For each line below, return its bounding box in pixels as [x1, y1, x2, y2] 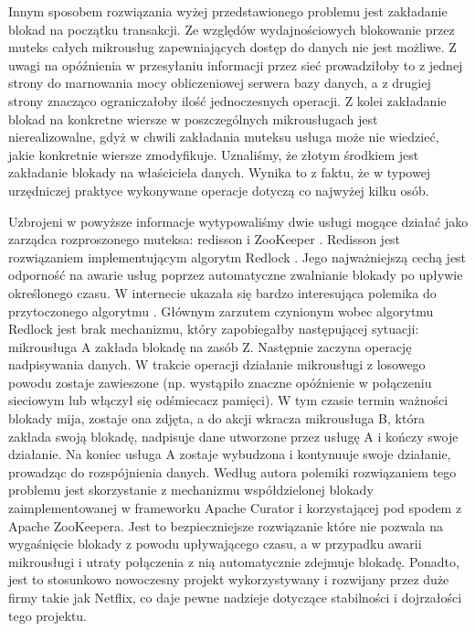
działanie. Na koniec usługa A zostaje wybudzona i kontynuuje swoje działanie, [8, 444, 451, 464]
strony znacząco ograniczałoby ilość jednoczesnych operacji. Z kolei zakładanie [8, 91, 447, 110]
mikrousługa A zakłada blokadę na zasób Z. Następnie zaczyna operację [8, 337, 412, 356]
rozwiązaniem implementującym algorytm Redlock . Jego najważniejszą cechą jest [8, 247, 467, 266]
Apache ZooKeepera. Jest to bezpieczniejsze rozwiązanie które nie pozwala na [8, 516, 444, 535]
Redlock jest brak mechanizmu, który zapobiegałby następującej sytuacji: [8, 319, 419, 338]
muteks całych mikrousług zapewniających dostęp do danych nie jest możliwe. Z [8, 37, 457, 57]
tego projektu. [8, 605, 88, 625]
